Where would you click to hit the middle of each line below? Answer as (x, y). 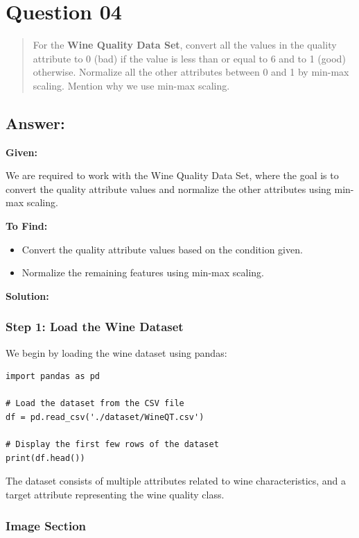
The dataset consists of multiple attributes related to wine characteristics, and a (176, 481)
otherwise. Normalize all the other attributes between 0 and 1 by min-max (191, 72)
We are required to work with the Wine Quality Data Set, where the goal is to (172, 175)
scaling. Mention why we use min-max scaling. (131, 85)
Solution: (27, 295)
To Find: (27, 226)
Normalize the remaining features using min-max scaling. (143, 272)
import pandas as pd (53, 377)
